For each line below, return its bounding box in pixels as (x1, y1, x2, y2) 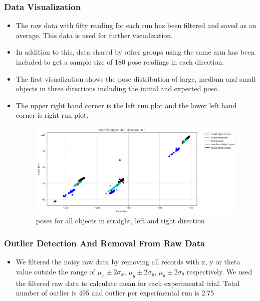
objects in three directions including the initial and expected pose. (16, 83, 219, 94)
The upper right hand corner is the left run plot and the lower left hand (16, 100, 237, 110)
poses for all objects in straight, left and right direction (36, 215, 205, 226)
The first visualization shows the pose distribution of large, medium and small (16, 73, 256, 84)
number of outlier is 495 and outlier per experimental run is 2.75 (16, 287, 214, 298)
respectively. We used (186, 266, 252, 276)
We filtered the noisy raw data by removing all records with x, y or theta (16, 256, 240, 267)
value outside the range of (16, 266, 95, 276)
